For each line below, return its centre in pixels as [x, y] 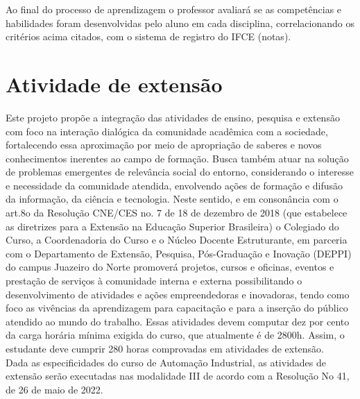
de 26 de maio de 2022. [54, 389]
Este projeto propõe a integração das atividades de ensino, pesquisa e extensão [173, 117]
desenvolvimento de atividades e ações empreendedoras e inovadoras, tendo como [178, 294]
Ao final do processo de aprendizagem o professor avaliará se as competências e [174, 9]
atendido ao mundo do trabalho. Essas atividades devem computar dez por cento [178, 321]
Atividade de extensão [114, 84]
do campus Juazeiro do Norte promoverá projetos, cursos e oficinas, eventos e [170, 267]
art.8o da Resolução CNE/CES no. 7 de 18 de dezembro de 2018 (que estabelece [177, 213]
